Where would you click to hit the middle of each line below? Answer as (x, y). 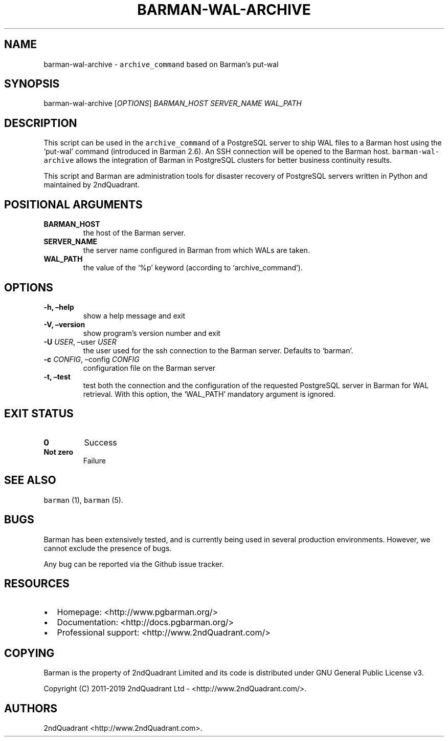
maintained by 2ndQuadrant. (92, 185)
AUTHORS (31, 708)
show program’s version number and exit (152, 333)
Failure (94, 460)
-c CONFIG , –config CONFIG (92, 359)
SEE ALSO (30, 480)
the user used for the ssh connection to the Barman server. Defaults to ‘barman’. (218, 350)
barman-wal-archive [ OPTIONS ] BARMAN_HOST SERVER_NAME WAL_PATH (173, 103)
